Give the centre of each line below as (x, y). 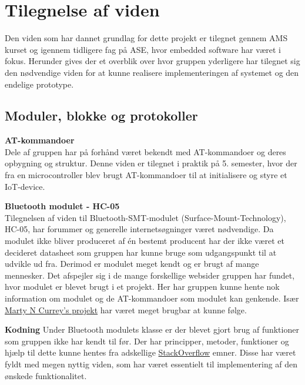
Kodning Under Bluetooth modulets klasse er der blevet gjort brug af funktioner (152, 329)
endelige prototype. (39, 84)
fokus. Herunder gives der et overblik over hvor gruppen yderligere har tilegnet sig (152, 61)
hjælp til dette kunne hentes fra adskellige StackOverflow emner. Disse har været (150, 352)
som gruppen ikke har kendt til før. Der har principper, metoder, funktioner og (147, 341)
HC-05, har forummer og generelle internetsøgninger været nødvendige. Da (139, 229)
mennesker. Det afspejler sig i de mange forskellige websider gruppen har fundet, (150, 275)
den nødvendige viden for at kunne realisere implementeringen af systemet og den (152, 72)
